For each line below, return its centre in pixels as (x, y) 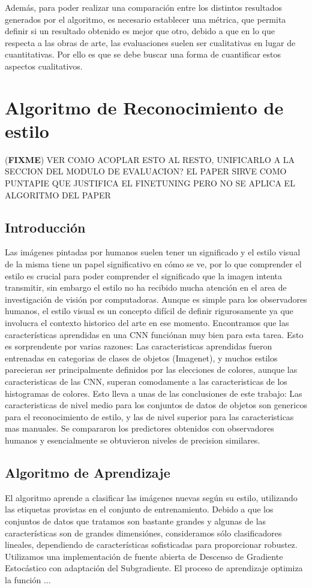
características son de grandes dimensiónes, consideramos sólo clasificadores (143, 533)
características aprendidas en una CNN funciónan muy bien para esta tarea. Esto (154, 334)
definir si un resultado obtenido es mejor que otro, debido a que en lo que (140, 31)
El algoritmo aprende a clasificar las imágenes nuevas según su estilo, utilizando (151, 497)
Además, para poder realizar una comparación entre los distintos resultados (143, 7)
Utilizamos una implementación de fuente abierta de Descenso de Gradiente (144, 556)
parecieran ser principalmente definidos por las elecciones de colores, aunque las (151, 370)
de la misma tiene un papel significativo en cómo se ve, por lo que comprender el (153, 264)
